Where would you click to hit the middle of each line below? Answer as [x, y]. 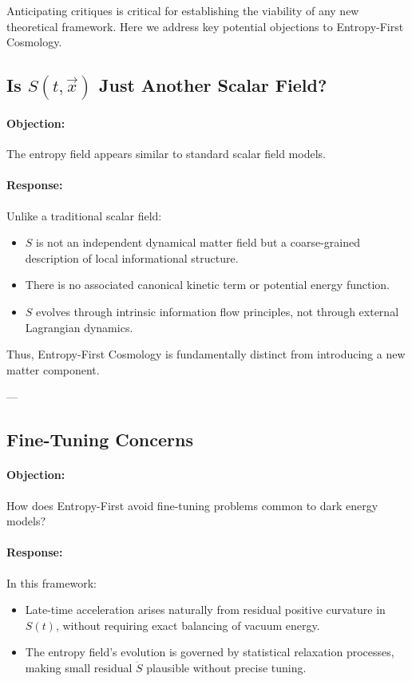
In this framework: [51, 582]
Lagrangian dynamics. [79, 327]
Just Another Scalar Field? [213, 85]
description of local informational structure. [132, 257]
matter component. [53, 369]
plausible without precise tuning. [226, 667]
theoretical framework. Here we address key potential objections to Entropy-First [205, 26]
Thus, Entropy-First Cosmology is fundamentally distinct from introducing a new [206, 354]
